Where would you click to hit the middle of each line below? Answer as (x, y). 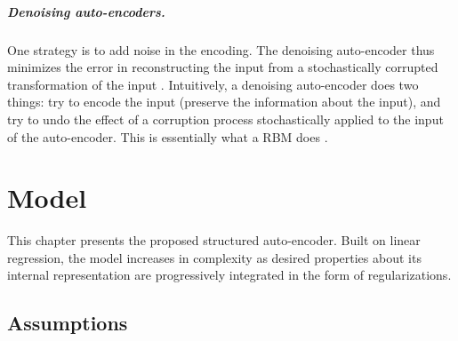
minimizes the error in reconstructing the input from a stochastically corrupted (223, 67)
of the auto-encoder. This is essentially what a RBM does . (168, 136)
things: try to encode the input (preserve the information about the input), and (224, 102)
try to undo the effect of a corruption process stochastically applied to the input (225, 119)
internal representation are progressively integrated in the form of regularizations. (229, 275)
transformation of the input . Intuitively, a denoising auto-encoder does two (213, 84)
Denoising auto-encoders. (86, 11)
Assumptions (68, 323)
